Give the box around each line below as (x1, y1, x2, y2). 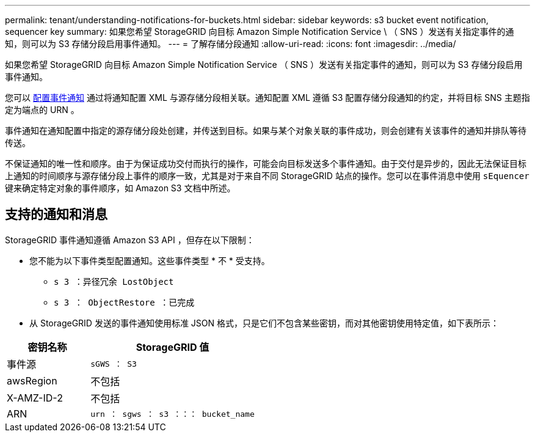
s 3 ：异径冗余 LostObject (54, 276, 174, 287)
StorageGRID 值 (136, 340, 209, 353)
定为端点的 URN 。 (5, 105, 79, 115)
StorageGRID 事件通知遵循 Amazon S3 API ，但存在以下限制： (5, 234, 255, 245)
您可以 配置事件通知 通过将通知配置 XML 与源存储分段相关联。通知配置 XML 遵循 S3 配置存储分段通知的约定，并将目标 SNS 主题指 (5, 92, 530, 103)
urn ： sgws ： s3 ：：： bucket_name (90, 409, 255, 419)
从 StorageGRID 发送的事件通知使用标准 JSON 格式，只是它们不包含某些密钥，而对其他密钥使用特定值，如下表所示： (29, 317, 499, 328)
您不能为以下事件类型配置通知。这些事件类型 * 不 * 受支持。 (29, 255, 270, 266)
